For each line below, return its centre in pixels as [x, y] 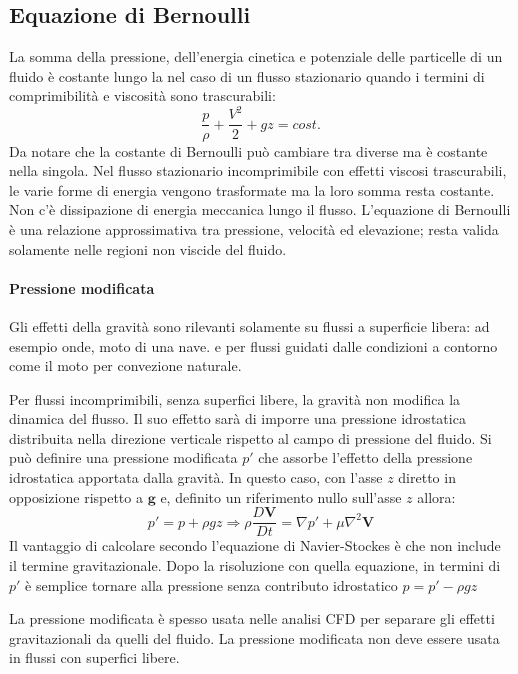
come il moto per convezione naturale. [125, 365]
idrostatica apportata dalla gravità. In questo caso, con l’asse [196, 477]
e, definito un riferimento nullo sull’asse [281, 496]
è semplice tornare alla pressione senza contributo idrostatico [211, 584]
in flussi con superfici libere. [94, 657]
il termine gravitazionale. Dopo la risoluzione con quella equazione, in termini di [255, 564]
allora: [436, 496]
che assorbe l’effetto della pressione [365, 457]
